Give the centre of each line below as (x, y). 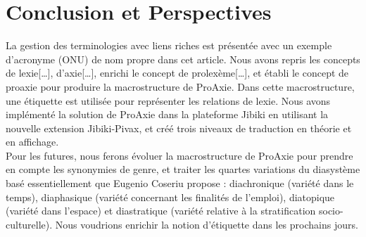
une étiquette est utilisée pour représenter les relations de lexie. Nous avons (168, 100)
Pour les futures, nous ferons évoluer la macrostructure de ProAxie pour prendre (179, 155)
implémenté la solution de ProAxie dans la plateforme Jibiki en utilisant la (167, 114)
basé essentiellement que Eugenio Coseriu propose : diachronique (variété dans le (180, 183)
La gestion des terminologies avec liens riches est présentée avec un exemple (169, 45)
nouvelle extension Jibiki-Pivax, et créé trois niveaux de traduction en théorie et (179, 128)
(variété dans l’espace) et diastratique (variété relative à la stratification (161, 211)
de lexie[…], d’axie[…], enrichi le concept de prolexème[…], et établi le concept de (177, 73)
